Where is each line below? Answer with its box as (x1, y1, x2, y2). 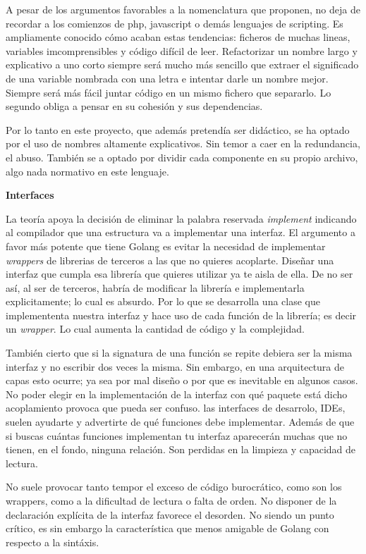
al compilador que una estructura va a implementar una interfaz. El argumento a (6, 225, 355, 240)
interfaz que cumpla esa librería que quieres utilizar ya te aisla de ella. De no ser (6, 266, 353, 281)
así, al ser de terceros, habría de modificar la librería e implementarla (6, 280, 305, 295)
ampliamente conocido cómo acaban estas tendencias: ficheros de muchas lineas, (6, 30, 350, 44)
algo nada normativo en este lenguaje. (6, 164, 169, 178)
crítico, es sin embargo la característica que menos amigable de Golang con (6, 521, 329, 536)
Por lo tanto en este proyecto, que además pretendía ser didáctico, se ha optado (6, 122, 350, 137)
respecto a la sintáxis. (6, 534, 99, 549)
